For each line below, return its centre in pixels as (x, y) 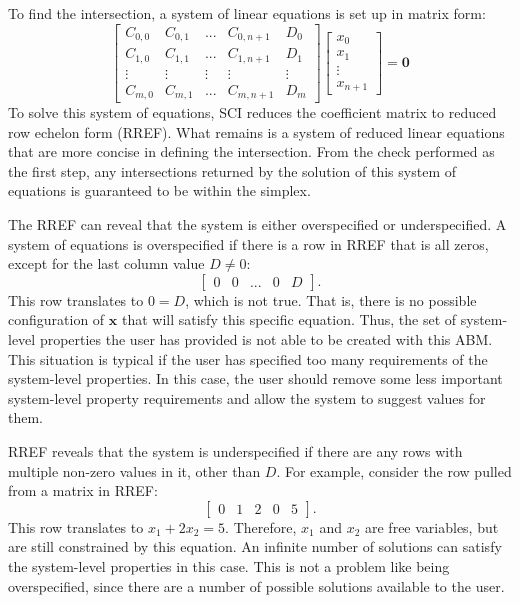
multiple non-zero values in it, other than (134, 470)
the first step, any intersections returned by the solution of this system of (232, 170)
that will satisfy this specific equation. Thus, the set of (289, 319)
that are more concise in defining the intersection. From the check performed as (251, 151)
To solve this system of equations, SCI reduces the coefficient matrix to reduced (252, 112)
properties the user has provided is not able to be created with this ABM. (266, 339)
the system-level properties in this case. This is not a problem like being (229, 565)
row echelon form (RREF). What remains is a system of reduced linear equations (256, 131)
